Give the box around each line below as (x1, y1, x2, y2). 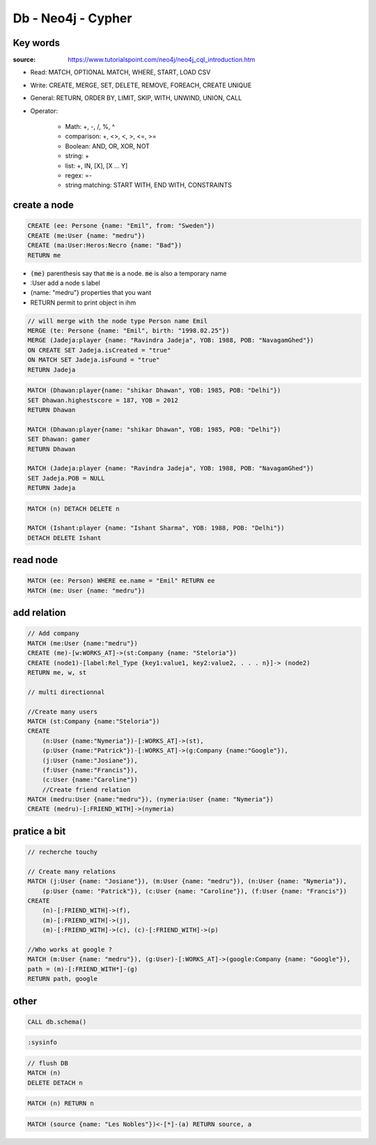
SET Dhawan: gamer (27, 436, 91, 443)
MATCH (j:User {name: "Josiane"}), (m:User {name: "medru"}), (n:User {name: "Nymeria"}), (27, 877, 347, 885)
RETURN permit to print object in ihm (30, 298, 136, 307)
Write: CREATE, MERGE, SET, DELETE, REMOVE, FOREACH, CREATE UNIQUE (30, 81, 252, 89)
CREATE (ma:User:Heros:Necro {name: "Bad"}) (27, 241, 182, 249)
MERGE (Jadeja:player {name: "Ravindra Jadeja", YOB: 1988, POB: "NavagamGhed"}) (27, 337, 315, 344)
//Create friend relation (42, 785, 131, 794)
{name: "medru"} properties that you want (30, 289, 152, 297)
